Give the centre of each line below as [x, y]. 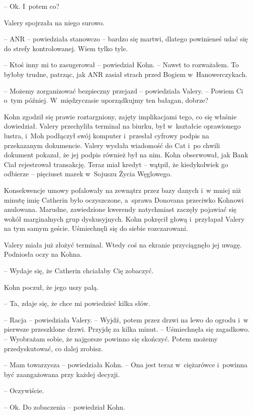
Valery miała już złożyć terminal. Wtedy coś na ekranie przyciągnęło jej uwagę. [123, 244]
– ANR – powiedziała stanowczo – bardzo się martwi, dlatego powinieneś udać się [126, 39]
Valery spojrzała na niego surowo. [54, 22]
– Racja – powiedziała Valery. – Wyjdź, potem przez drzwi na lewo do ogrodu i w [126, 319]
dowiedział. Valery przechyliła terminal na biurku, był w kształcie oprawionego [122, 126]
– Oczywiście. [24, 390]
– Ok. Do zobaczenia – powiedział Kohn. [65, 407]
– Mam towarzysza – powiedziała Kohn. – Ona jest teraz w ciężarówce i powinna [126, 365]
